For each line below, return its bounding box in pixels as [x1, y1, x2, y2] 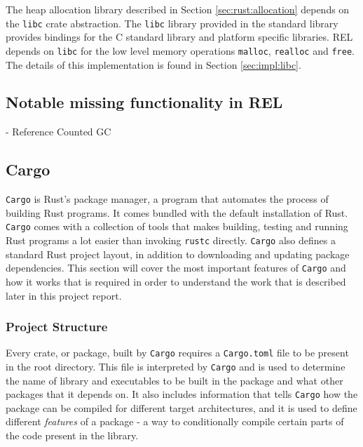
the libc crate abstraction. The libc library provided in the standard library [6, 15, 338, 30]
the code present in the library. [6, 428, 139, 443]
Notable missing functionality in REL [6, 91, 283, 113]
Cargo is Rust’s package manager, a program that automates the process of [6, 192, 329, 206]
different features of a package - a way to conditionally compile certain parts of [6, 414, 344, 429]
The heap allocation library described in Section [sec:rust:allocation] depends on [6, 2, 350, 16]
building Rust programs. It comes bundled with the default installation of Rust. [6, 205, 348, 220]
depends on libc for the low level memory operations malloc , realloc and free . [6, 43, 355, 58]
